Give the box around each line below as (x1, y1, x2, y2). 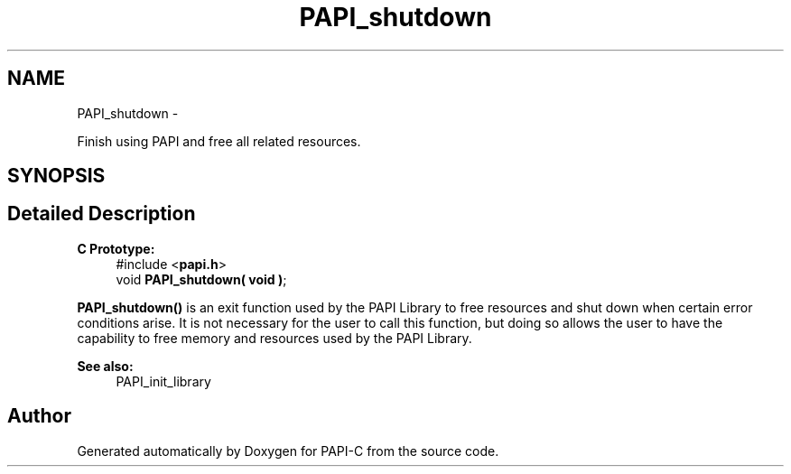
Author (7, 404, 71, 428)
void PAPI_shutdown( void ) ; (116, 271, 287, 287)
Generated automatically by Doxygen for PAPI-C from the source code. (77, 442, 499, 459)
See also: (77, 358, 134, 374)
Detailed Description (7, 202, 196, 226)
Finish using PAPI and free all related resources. (77, 133, 361, 149)
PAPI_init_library (116, 373, 211, 389)
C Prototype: (77, 240, 155, 256)
